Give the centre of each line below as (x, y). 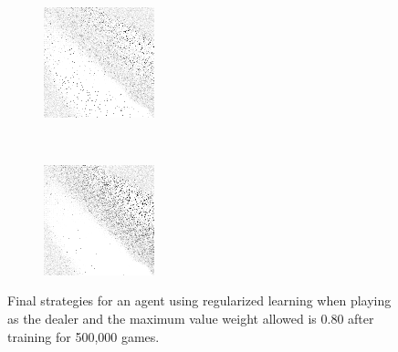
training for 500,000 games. (84, 336)
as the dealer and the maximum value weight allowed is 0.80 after (191, 318)
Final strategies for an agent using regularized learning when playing (199, 300)
